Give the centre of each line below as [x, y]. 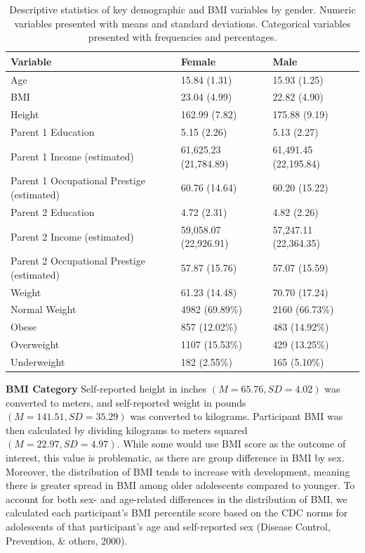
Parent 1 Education [53, 132]
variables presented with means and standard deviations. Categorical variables [182, 23]
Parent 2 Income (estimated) [72, 236]
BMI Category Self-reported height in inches [106, 389]
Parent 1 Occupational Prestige [78, 180]
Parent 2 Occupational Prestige [78, 261]
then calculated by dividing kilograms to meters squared [127, 430]
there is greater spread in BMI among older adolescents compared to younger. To [180, 485]
